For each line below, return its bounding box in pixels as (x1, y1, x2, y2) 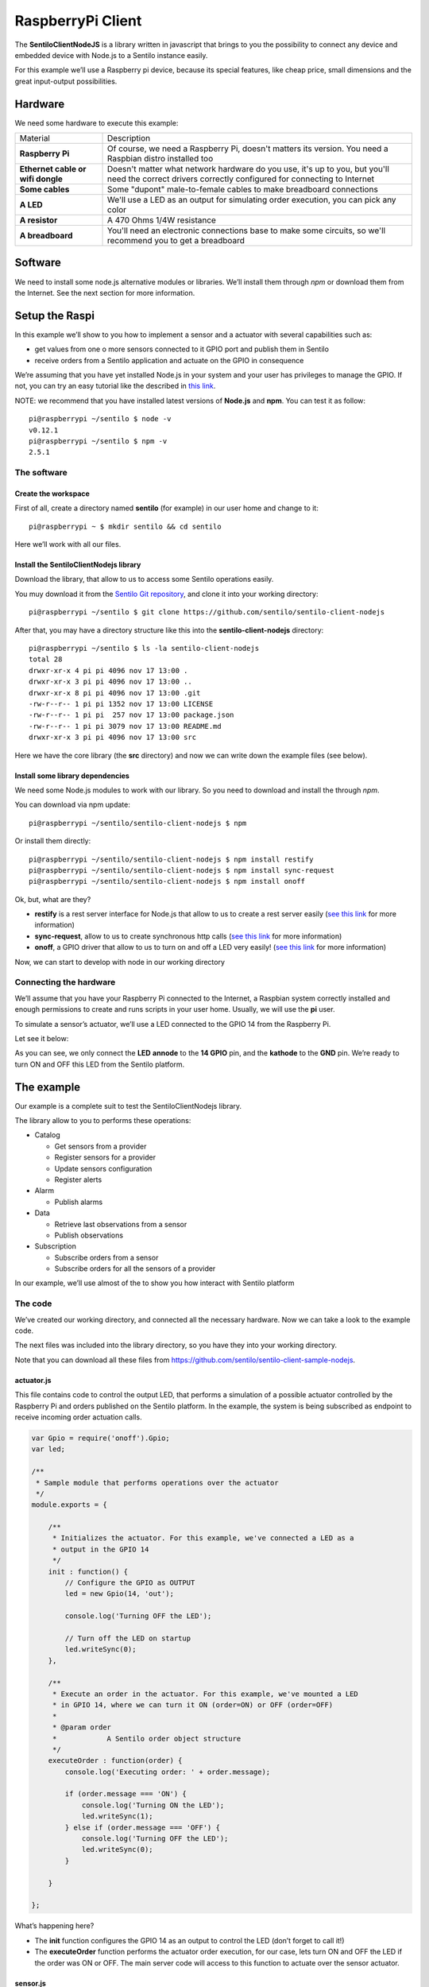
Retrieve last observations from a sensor (54, 1219, 187, 1229)
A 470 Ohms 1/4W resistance (107, 215, 216, 226)
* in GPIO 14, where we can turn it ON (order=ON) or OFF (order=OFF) (52, 1701, 334, 1710)
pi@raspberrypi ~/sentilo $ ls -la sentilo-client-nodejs (29, 644, 260, 653)
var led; (31, 1445, 66, 1454)
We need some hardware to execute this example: (14, 118, 179, 127)
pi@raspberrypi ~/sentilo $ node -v (29, 414, 172, 424)
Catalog (34, 1130, 60, 1140)
